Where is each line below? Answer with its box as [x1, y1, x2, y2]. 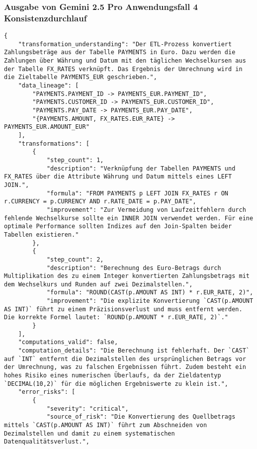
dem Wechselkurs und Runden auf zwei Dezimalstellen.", [4, 280, 193, 288]
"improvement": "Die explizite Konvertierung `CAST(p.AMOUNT [46, 297, 254, 305]
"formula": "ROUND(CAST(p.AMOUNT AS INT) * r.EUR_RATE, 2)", [46, 289, 254, 296]
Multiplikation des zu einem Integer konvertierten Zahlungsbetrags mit [4, 272, 250, 280]
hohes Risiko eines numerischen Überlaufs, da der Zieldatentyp [4, 372, 221, 379]
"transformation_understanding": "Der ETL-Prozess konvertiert [18, 40, 232, 48]
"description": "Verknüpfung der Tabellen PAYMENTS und [46, 165, 236, 172]
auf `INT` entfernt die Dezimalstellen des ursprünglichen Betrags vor [4, 355, 246, 362]
